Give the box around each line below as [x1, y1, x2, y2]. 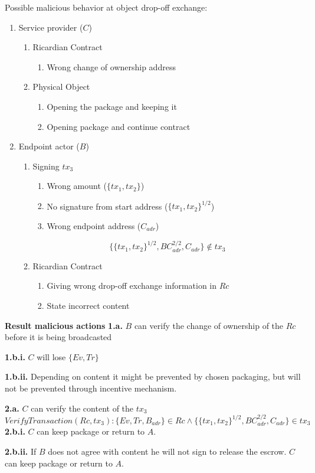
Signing [32, 159, 60, 172]
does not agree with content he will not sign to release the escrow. [48, 445, 287, 458]
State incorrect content [47, 299, 130, 312]
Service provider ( [18, 21, 83, 33]
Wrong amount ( [47, 180, 107, 192]
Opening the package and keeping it [47, 100, 177, 112]
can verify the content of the [31, 402, 134, 414]
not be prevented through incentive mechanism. [5, 382, 177, 394]
